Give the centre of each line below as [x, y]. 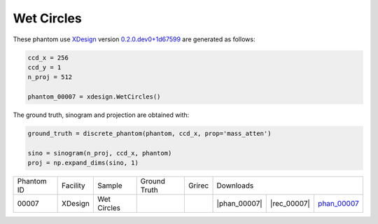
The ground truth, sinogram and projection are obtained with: [101, 115]
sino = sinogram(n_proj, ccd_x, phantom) [100, 153]
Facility [73, 185]
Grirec [198, 185]
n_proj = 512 [50, 77]
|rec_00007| [290, 204]
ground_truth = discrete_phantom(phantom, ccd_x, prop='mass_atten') [149, 134]
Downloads [235, 185]
